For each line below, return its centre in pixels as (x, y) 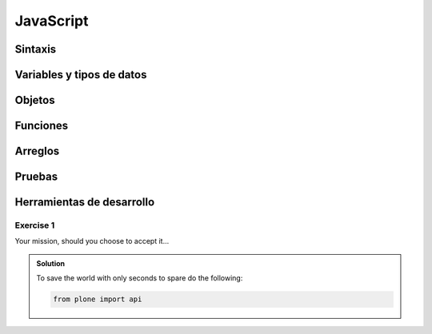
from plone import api (98, 299)
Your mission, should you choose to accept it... (92, 241)
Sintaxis (36, 49)
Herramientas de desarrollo (85, 203)
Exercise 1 (35, 225)
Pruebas (36, 177)
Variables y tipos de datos (81, 75)
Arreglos (37, 151)
